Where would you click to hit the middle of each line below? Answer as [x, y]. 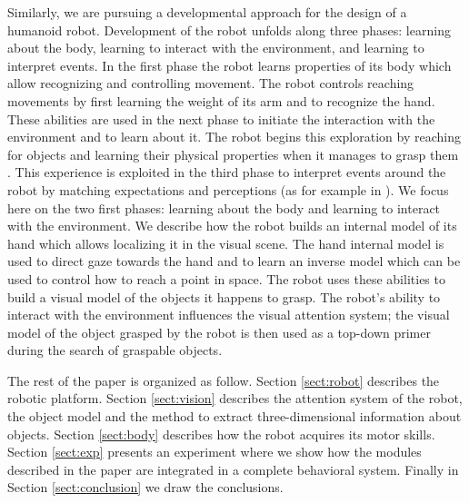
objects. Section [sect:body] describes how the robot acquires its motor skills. [221, 434]
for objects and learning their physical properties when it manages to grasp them [233, 154]
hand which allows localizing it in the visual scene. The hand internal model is [226, 243]
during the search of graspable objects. [115, 350]
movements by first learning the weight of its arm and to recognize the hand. [221, 100]
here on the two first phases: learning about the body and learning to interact [224, 207]
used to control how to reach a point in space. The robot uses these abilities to [226, 278]
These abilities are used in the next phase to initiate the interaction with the [221, 118]
